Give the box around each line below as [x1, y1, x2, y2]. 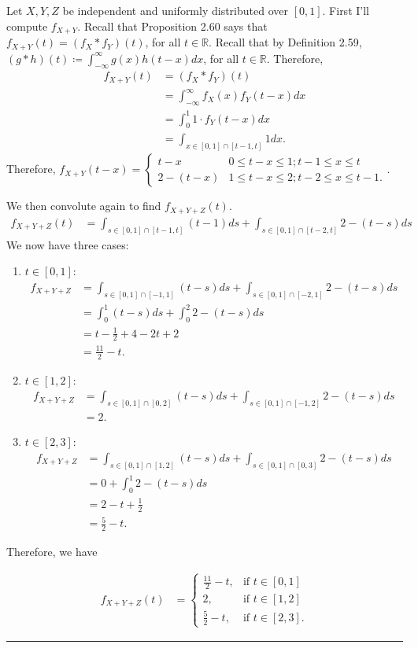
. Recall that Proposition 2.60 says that [77, 17, 268, 34]
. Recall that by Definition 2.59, [209, 34, 362, 50]
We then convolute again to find [6, 197, 161, 214]
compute [6, 17, 48, 34]
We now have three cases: [6, 236, 129, 252]
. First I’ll [322, 2, 369, 18]
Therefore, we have [6, 543, 98, 559]
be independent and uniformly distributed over [62, 2, 288, 18]
